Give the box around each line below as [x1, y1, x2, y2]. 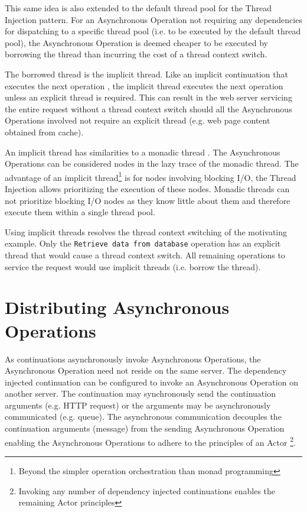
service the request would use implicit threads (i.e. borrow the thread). [5, 260, 261, 273]
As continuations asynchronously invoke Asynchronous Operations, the [5, 352, 261, 365]
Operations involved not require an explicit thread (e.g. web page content [5, 114, 270, 127]
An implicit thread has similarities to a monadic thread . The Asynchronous [5, 145, 280, 158]
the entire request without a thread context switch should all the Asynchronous [5, 102, 292, 115]
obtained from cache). [5, 125, 84, 138]
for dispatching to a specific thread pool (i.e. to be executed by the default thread [5, 25, 301, 37]
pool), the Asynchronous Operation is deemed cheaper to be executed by [5, 36, 269, 48]
